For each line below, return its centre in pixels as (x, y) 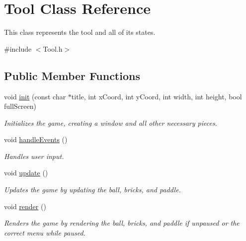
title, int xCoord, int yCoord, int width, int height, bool (157, 96)
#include (18, 48)
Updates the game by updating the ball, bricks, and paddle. (92, 190)
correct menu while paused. (45, 232)
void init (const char (35, 96)
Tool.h (53, 48)
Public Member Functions (72, 75)
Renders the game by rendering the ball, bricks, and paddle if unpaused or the (122, 223)
